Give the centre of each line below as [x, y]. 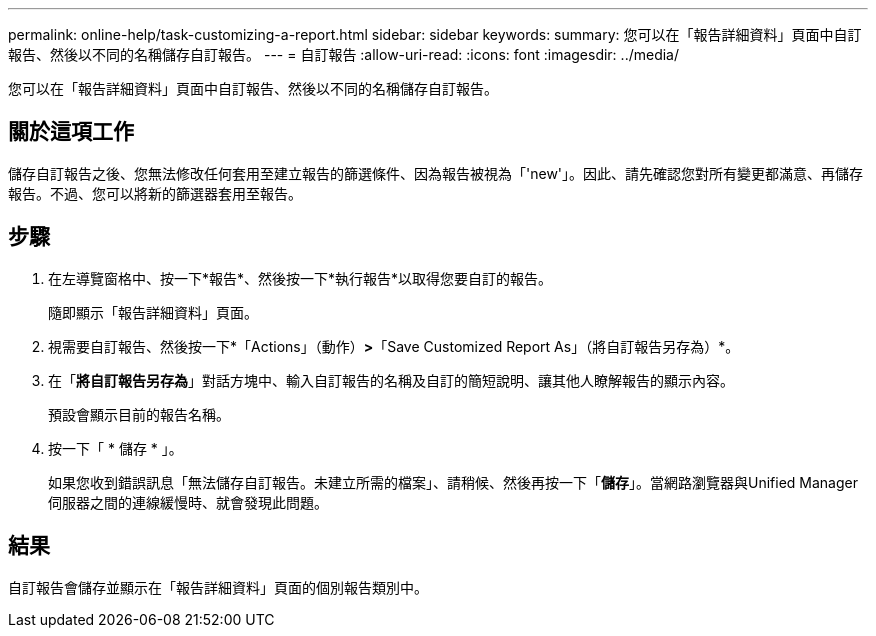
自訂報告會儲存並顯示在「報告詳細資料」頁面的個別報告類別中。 [218, 587]
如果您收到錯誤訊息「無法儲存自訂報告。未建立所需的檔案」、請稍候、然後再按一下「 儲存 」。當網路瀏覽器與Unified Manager [453, 482]
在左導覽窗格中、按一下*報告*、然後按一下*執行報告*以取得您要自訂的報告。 [300, 278]
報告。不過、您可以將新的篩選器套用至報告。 [155, 193]
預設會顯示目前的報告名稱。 [139, 414]
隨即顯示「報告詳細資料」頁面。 [153, 312]
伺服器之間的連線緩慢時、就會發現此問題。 [188, 502]
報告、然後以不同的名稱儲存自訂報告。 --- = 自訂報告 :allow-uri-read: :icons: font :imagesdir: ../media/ [344, 54]
